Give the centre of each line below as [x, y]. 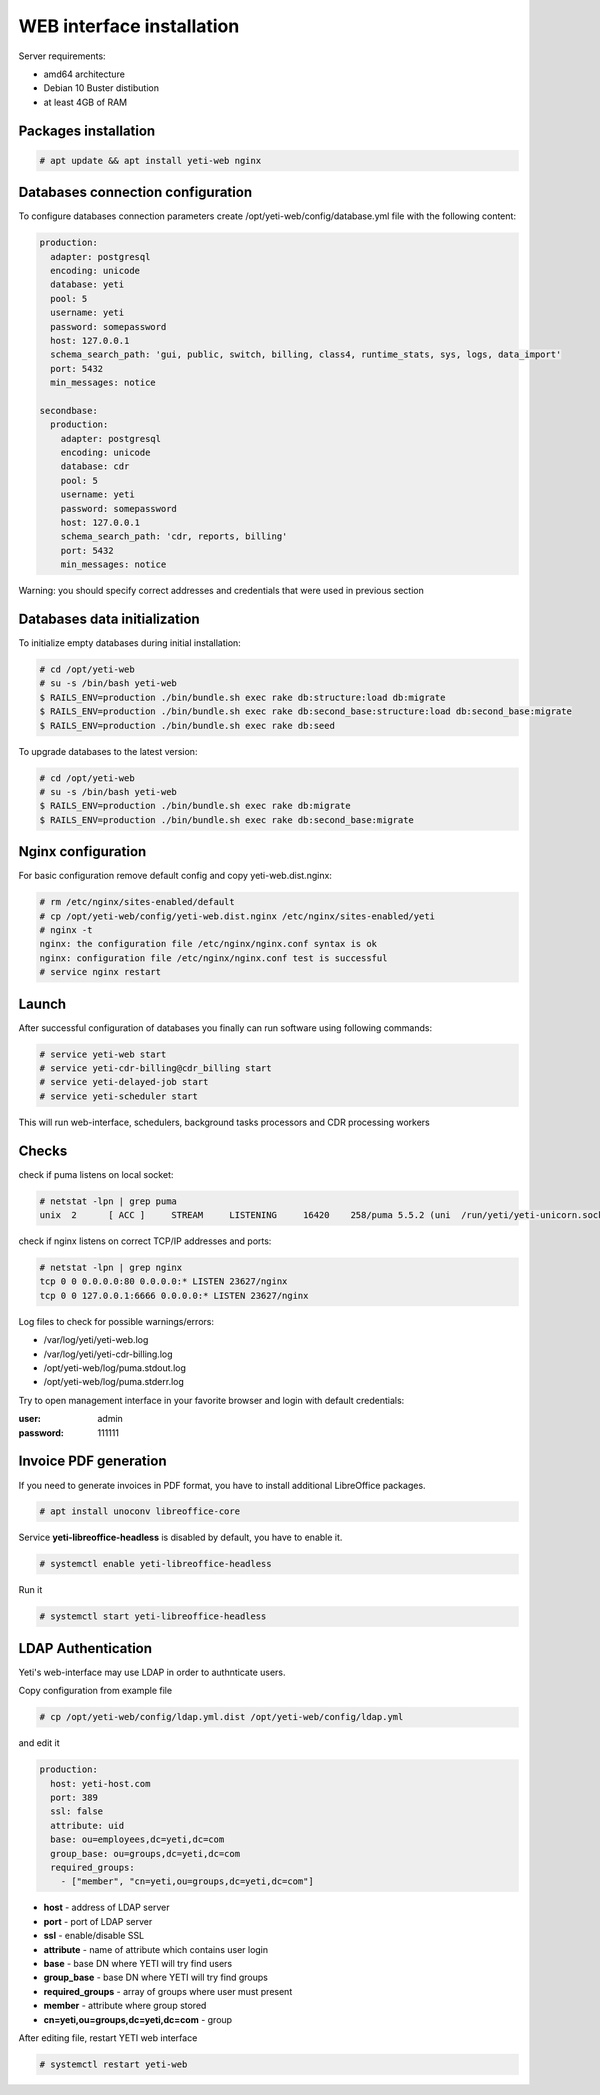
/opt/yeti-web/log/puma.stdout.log [115, 1368]
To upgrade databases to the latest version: [108, 751]
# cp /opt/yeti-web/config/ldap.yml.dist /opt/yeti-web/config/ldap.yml [221, 1717]
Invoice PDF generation [92, 1461]
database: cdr [95, 466]
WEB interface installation [129, 26]
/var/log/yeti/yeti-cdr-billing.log [108, 1354]
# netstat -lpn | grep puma [108, 1201]
